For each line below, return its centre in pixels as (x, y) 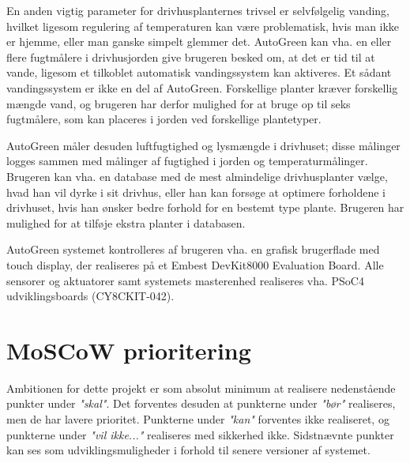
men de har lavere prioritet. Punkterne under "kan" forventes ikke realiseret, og (198, 419)
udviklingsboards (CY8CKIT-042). (90, 296)
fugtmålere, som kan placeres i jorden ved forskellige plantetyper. (164, 119)
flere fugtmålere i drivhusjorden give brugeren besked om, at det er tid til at (191, 56)
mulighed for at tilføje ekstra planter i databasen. (126, 222)
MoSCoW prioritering (129, 350)
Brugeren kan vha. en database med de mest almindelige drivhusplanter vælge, (197, 176)
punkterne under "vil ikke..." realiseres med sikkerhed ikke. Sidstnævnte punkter (200, 434)
